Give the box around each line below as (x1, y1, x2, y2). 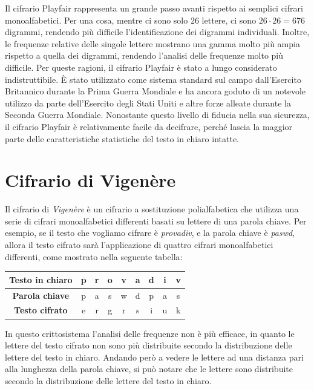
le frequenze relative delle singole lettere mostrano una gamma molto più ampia (5, 37, 300, 50)
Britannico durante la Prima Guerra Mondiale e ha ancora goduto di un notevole (5, 85, 306, 97)
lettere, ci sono (201, 13, 257, 26)
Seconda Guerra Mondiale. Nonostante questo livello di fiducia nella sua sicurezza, (5, 108, 310, 121)
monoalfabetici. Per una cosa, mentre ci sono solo (5, 13, 188, 26)
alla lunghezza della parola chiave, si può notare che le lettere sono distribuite (5, 362, 293, 375)
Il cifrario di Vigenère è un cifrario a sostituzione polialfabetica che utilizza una (5, 203, 299, 215)
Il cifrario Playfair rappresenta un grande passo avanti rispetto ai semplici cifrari (5, 2, 303, 14)
